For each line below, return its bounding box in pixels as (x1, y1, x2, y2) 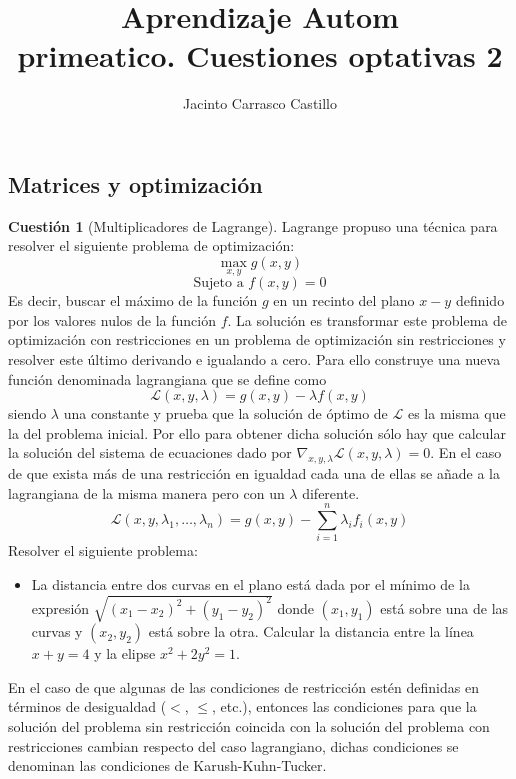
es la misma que (407, 403, 506, 424)
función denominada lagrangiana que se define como (8, 368, 327, 389)
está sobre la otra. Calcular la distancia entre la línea (148, 621, 474, 642)
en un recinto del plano (273, 290, 415, 311)
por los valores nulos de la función (8, 309, 216, 330)
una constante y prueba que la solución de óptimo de (63, 403, 388, 424)
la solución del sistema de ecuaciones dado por (8, 442, 292, 463)
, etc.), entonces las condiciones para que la (211, 696, 477, 717)
